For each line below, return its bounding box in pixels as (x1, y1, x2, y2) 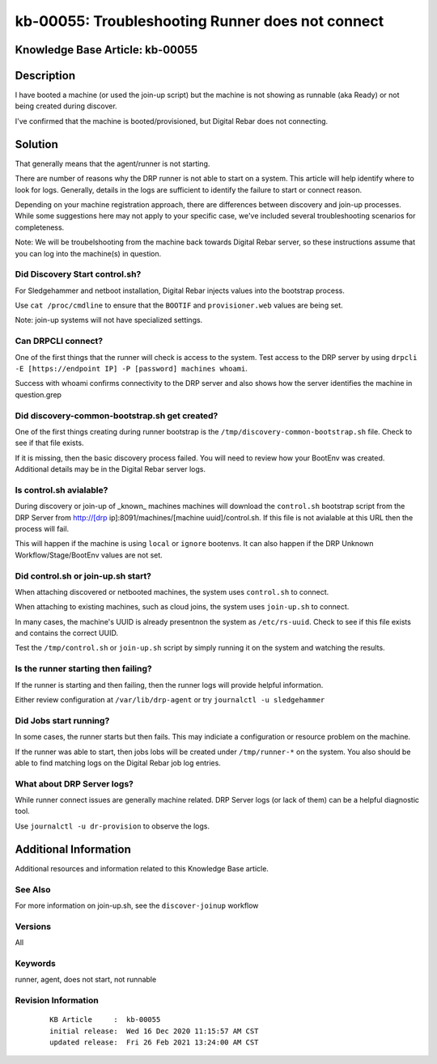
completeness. (15, 223, 65, 232)
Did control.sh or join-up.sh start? (15, 570, 152, 582)
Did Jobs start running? (15, 714, 110, 726)
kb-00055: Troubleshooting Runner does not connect (15, 12, 384, 30)
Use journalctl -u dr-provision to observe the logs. (15, 821, 210, 831)
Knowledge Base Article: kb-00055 (15, 43, 198, 57)
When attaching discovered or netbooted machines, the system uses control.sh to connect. (15, 587, 329, 596)
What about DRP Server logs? (15, 778, 134, 789)
